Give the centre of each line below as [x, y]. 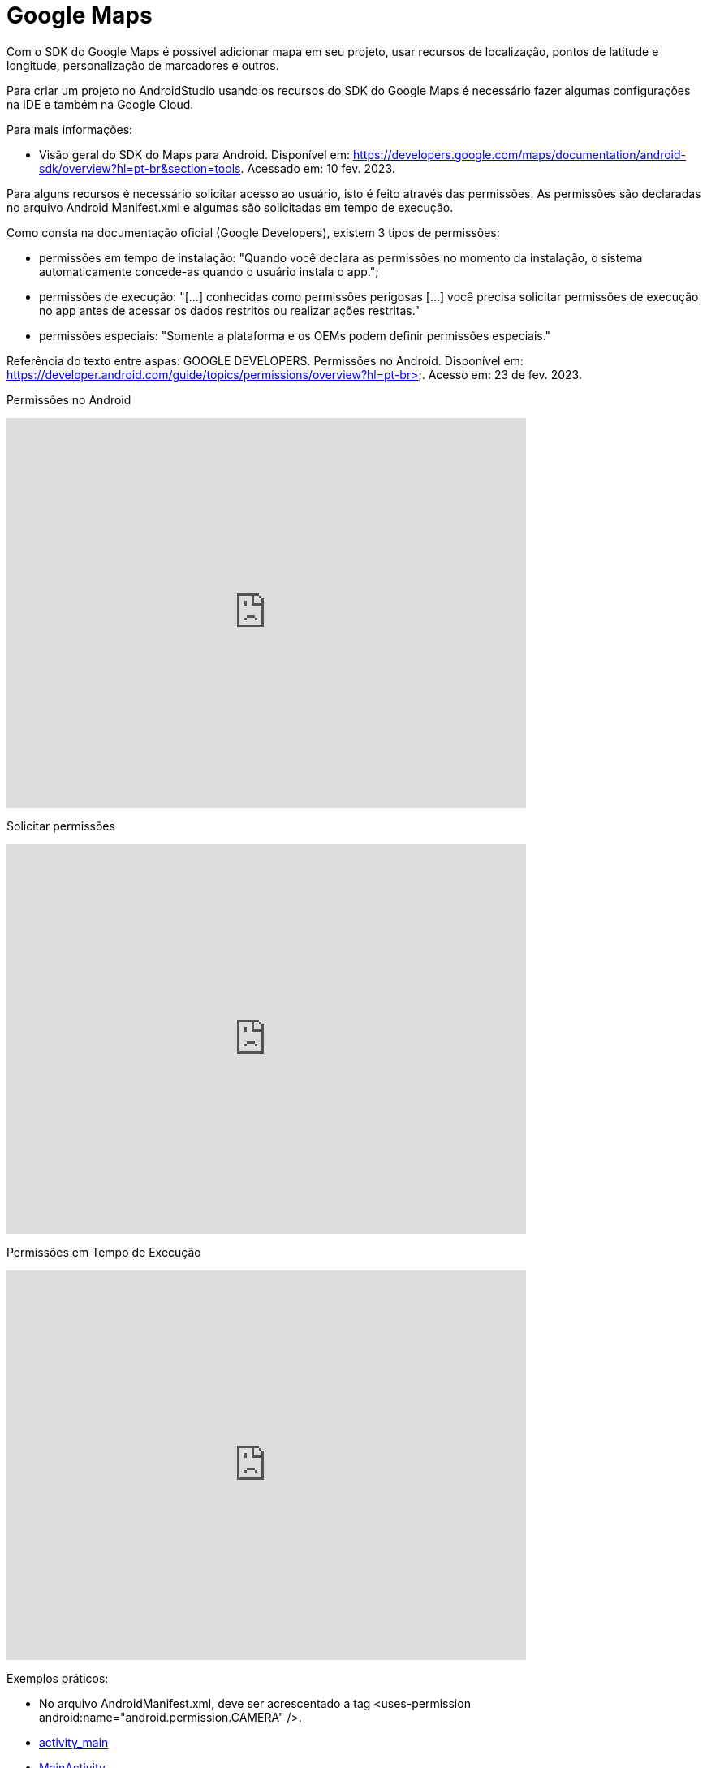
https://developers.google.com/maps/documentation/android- [520, 154]
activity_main [74, 1742]
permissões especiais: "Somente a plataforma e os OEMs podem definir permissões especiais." [295, 335]
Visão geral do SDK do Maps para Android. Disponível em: [195, 154]
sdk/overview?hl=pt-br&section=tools [140, 168]
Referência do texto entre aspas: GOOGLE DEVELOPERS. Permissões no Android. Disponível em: [265, 360]
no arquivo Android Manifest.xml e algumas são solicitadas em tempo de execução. [230, 207]
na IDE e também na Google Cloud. [100, 104]
